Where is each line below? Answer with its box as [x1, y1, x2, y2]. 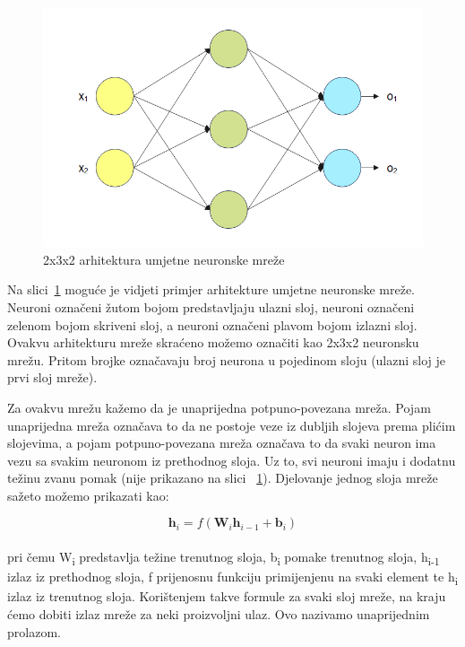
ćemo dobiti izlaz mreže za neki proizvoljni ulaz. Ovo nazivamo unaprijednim [7, 604, 430, 623]
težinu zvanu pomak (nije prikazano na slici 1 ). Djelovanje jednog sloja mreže [7, 468, 438, 487]
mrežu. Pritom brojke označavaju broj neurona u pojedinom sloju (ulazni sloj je [7, 350, 446, 369]
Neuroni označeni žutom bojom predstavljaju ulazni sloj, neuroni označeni [7, 297, 415, 316]
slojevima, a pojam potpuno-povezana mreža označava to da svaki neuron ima [7, 433, 436, 452]
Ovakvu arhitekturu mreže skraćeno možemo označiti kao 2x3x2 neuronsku [7, 333, 419, 352]
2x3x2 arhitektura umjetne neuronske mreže [43, 249, 285, 268]
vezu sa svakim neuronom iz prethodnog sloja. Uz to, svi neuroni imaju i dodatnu [7, 450, 456, 469]
